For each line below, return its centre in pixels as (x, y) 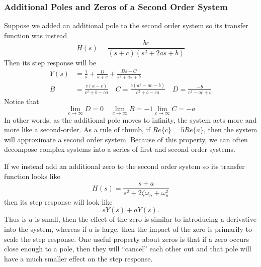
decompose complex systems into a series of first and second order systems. (120, 149)
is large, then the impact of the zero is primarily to (173, 229)
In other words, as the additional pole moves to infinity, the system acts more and (130, 119)
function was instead (36, 35)
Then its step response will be (50, 63)
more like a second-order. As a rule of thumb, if (77, 129)
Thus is (15, 219)
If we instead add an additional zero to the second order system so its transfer (124, 166)
